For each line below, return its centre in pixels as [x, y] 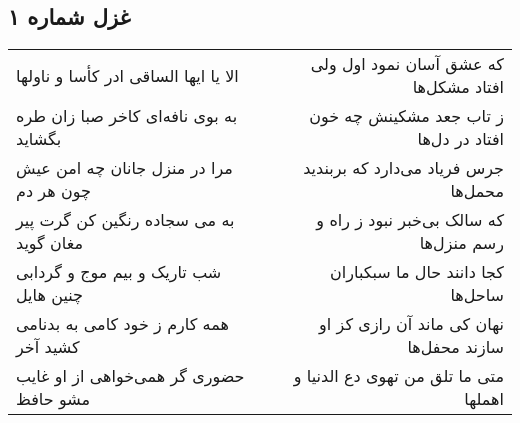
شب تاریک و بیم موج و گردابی [119, 272]
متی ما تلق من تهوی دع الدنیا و [398, 376]
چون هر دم [53, 191]
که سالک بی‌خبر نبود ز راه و [410, 220]
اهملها [484, 399]
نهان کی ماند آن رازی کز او [411, 324]
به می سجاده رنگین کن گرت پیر [125, 220]
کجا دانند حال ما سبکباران [417, 272]
